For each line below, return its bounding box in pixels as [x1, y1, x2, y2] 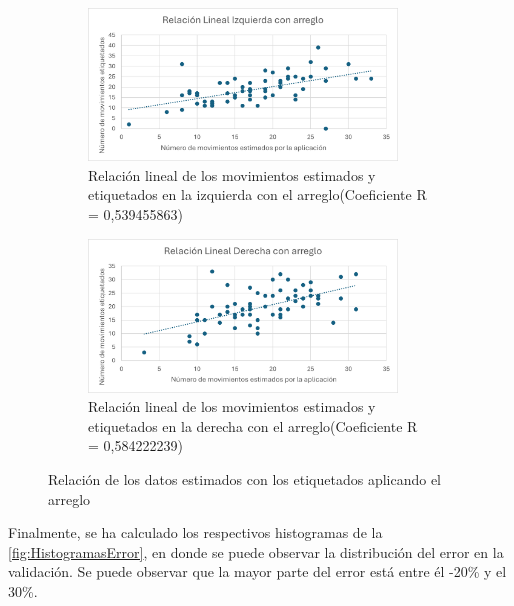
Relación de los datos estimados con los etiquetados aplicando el [48, 468, 442, 489]
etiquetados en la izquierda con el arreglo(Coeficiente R [88, 184, 427, 205]
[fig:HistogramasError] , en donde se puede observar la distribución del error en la [8, 541, 504, 562]
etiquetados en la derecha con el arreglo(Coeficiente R [88, 415, 418, 436]
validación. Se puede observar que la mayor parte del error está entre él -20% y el [8, 561, 507, 582]
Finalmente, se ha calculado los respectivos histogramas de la [8, 522, 383, 543]
